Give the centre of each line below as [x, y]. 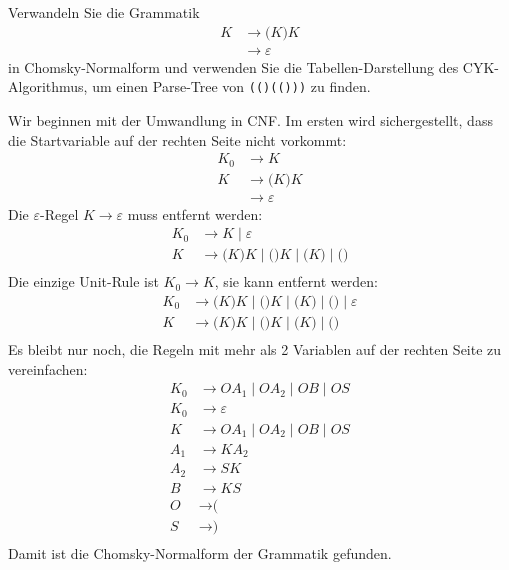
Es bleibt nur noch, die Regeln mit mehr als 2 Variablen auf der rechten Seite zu [255, 349]
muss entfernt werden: [195, 213]
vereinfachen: [48, 368]
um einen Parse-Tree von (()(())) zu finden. [231, 86]
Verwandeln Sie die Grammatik [104, 12]
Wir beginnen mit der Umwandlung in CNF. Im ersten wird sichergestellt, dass [250, 119]
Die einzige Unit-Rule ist [83, 281]
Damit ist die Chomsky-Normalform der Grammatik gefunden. [200, 552]
